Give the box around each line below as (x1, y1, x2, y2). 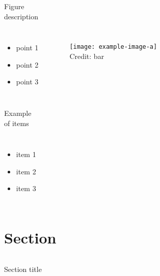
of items (4, 117, 29, 128)
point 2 (16, 59, 39, 70)
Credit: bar (69, 50, 104, 61)
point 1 (16, 42, 39, 53)
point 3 (16, 76, 39, 87)
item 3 (16, 183, 36, 194)
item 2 (16, 166, 36, 176)
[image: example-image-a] (69, 43, 157, 51)
